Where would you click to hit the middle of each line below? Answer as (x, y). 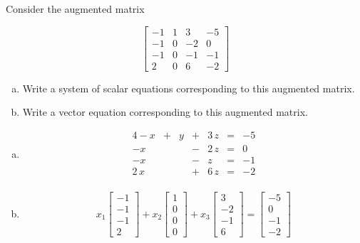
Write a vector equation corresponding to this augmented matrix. (165, 112)
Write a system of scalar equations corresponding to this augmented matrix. (189, 88)
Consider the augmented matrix (75, 9)
